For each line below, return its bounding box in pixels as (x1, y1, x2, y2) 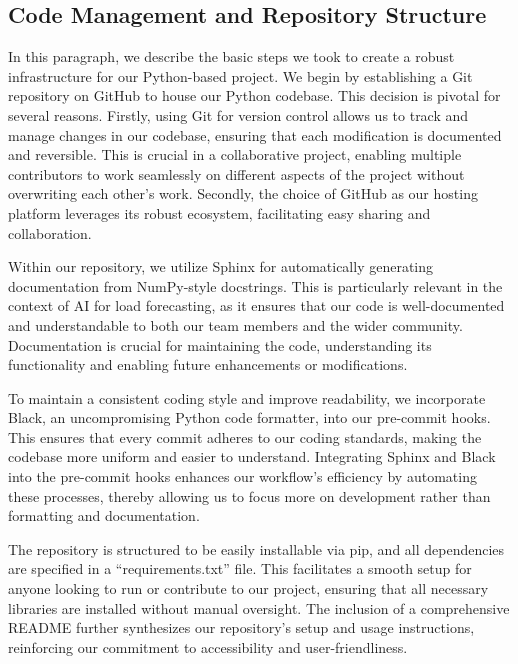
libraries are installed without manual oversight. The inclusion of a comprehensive (8, 597, 510, 618)
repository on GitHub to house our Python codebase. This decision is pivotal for (8, 85, 501, 106)
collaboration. (8, 222, 92, 243)
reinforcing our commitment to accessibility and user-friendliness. (8, 636, 408, 657)
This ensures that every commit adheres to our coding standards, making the (8, 426, 482, 447)
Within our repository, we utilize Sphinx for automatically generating (8, 256, 434, 277)
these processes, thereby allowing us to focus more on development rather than (8, 485, 491, 506)
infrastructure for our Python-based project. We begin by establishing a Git (8, 65, 473, 86)
